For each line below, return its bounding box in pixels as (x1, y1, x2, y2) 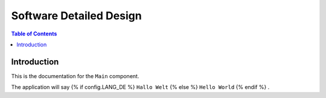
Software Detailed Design (11, 9, 142, 22)
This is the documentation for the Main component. (11, 72, 139, 79)
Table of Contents (11, 30, 57, 37)
